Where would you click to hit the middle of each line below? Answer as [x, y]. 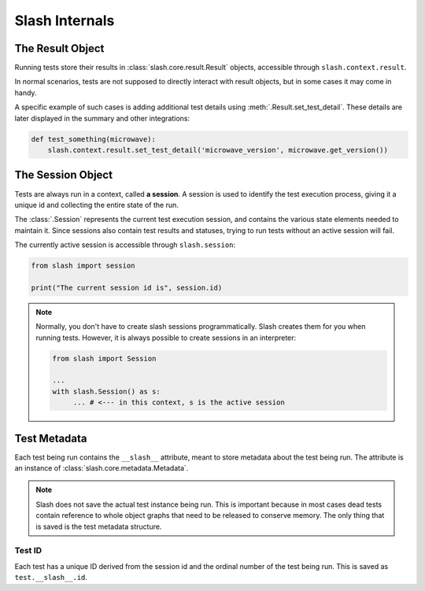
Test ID [28, 551]
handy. [26, 92]
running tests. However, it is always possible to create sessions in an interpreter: [166, 338]
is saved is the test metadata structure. [99, 526]
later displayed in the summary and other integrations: [102, 118]
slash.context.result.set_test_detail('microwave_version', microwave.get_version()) [218, 150]
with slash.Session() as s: [106, 391]
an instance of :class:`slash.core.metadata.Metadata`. [102, 468]
